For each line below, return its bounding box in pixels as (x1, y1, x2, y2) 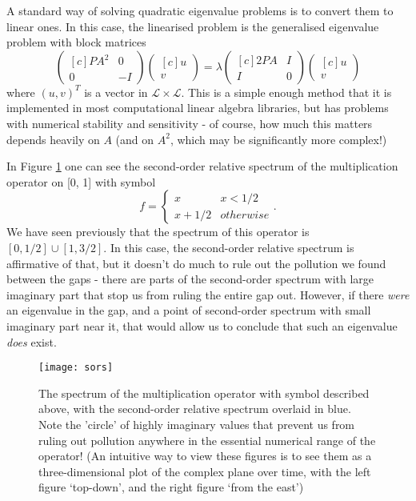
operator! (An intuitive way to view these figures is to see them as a (38, 447, 372, 464)
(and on (115, 130, 154, 147)
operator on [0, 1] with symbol (6, 173, 156, 190)
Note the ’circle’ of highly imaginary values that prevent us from (38, 415, 355, 432)
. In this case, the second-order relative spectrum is (103, 238, 354, 255)
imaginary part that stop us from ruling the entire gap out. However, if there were (6, 286, 410, 303)
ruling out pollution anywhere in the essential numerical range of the (38, 431, 376, 448)
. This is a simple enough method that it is (181, 83, 392, 100)
